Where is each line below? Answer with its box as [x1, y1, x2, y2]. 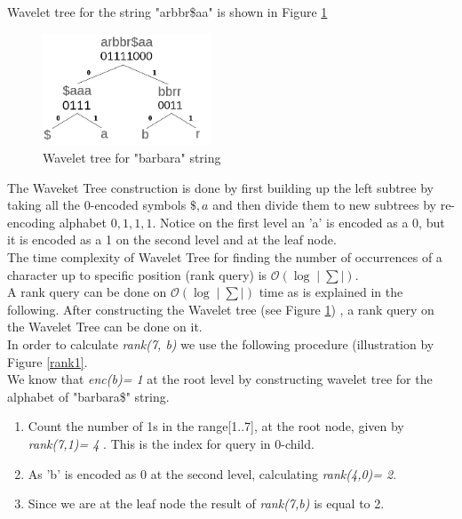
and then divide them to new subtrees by [212, 196, 436, 214]
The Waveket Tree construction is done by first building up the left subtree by [7, 178, 434, 196]
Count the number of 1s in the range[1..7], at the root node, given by [28, 417, 404, 435]
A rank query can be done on [7, 283, 167, 301]
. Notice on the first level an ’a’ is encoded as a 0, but [152, 212, 445, 231]
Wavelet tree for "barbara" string [43, 148, 221, 167]
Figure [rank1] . [7, 352, 88, 371]
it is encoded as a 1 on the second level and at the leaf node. [7, 230, 337, 249]
